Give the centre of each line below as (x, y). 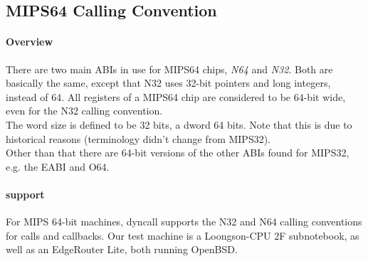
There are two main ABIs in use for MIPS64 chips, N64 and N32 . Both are (169, 69)
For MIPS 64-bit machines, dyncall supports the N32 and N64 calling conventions (184, 222)
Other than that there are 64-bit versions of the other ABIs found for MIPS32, (178, 153)
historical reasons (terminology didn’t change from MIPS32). (138, 138)
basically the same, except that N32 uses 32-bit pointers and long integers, (168, 83)
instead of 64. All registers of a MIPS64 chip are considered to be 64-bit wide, (176, 96)
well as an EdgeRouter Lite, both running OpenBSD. (122, 249)
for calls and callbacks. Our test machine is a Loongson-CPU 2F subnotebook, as (183, 235)
